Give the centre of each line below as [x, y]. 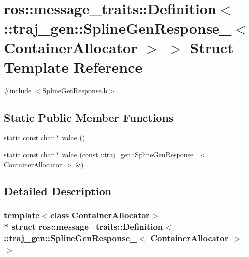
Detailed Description [58, 191]
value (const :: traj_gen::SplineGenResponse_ [130, 154]
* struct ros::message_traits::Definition [84, 226]
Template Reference [73, 66]
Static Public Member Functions [89, 117]
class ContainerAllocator [100, 215]
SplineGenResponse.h [75, 90]
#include [18, 90]
